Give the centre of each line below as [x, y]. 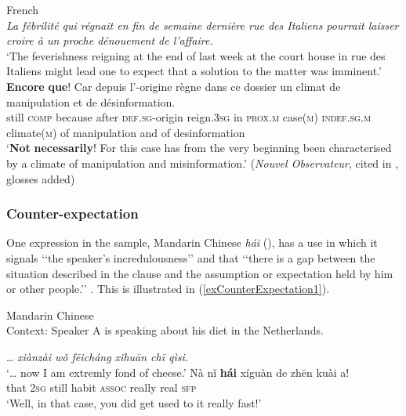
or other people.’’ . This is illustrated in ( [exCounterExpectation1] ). [168, 289]
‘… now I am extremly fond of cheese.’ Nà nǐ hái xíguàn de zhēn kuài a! [178, 372]
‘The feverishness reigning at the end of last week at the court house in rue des [196, 55]
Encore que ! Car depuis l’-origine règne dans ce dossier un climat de [174, 86]
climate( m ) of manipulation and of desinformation [126, 132]
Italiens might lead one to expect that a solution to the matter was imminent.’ [194, 71]
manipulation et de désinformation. [91, 101]
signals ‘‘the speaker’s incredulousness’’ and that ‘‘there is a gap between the [191, 257]
